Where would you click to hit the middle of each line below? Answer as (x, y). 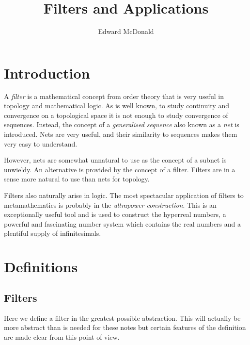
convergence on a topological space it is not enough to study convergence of (116, 115)
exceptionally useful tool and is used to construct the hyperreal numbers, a (115, 214)
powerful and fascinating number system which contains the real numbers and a (122, 223)
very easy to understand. (41, 143)
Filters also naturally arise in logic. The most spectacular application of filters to (124, 195)
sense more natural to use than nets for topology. (77, 179)
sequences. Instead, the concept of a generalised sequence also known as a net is (122, 124)
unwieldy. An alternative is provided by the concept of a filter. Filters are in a (120, 169)
